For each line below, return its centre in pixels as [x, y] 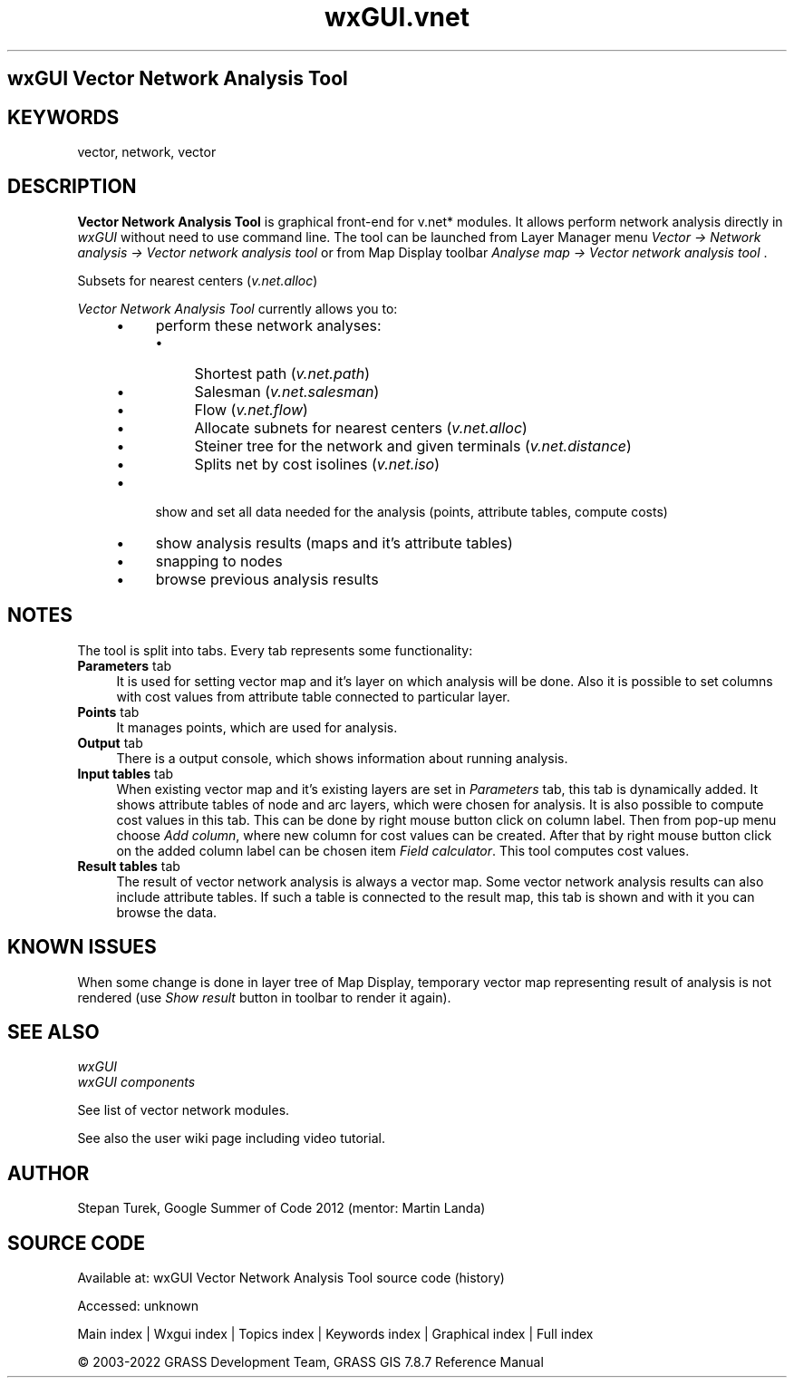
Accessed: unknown [138, 1306]
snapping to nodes [219, 561]
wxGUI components [136, 1082]
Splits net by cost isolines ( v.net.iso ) [317, 464]
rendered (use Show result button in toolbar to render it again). [264, 997]
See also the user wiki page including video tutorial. [231, 1138]
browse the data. [167, 912]
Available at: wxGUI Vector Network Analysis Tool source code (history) [291, 1278]
